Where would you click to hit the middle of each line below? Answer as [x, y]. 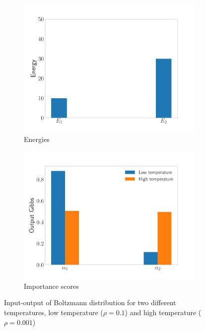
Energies [37, 139]
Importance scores [51, 286]
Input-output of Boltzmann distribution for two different [90, 302]
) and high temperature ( [163, 312]
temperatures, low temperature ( [54, 312]
